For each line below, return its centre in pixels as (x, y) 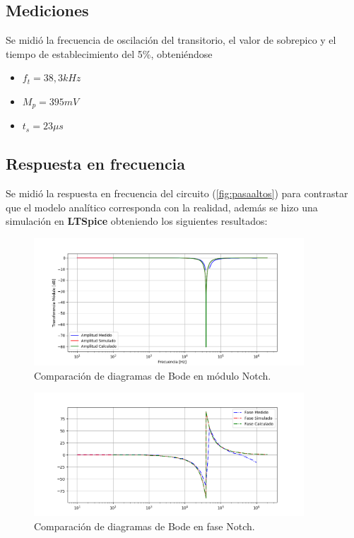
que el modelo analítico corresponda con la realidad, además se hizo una (162, 207)
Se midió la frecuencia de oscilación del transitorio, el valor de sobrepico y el (171, 40)
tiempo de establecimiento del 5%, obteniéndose (109, 53)
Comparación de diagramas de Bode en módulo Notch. (153, 375)
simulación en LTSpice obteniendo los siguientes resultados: (137, 221)
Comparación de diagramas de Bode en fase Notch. (144, 526)
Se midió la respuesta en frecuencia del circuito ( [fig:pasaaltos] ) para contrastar (177, 193)
